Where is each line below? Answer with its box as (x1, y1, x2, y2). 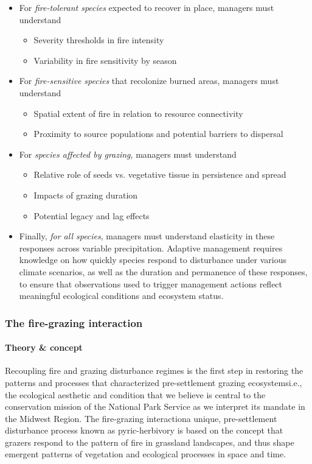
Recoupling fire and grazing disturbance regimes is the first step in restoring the (5, 364, 303, 377)
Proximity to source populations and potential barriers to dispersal (33, 127, 283, 140)
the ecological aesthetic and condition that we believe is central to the (5, 388, 266, 401)
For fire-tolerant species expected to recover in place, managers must (19, 1, 274, 13)
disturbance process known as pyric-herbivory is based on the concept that (5, 424, 283, 437)
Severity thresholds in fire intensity (33, 33, 164, 46)
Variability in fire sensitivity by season (33, 54, 177, 66)
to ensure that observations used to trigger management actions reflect (19, 277, 283, 290)
